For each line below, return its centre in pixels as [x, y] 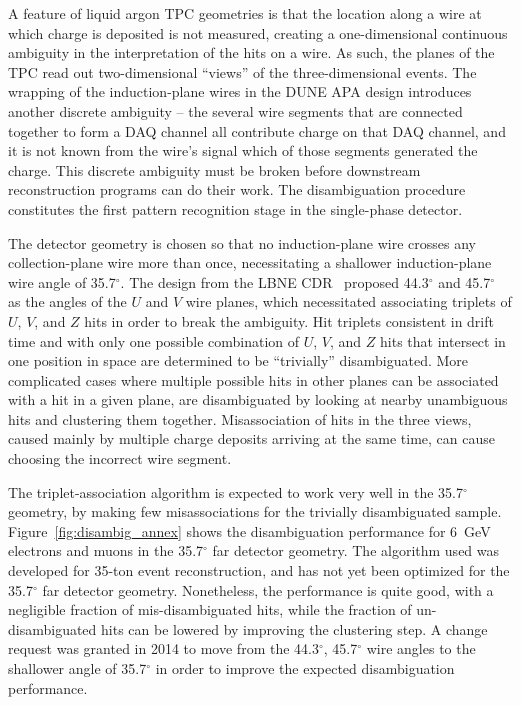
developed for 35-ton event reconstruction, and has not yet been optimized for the [259, 570]
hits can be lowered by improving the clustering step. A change [294, 628]
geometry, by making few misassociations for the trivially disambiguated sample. [255, 511]
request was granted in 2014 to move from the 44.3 [163, 648]
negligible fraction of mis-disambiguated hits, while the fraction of [210, 609]
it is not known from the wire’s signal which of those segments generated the [243, 150]
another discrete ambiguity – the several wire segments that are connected [235, 110]
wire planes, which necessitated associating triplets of [348, 301]
